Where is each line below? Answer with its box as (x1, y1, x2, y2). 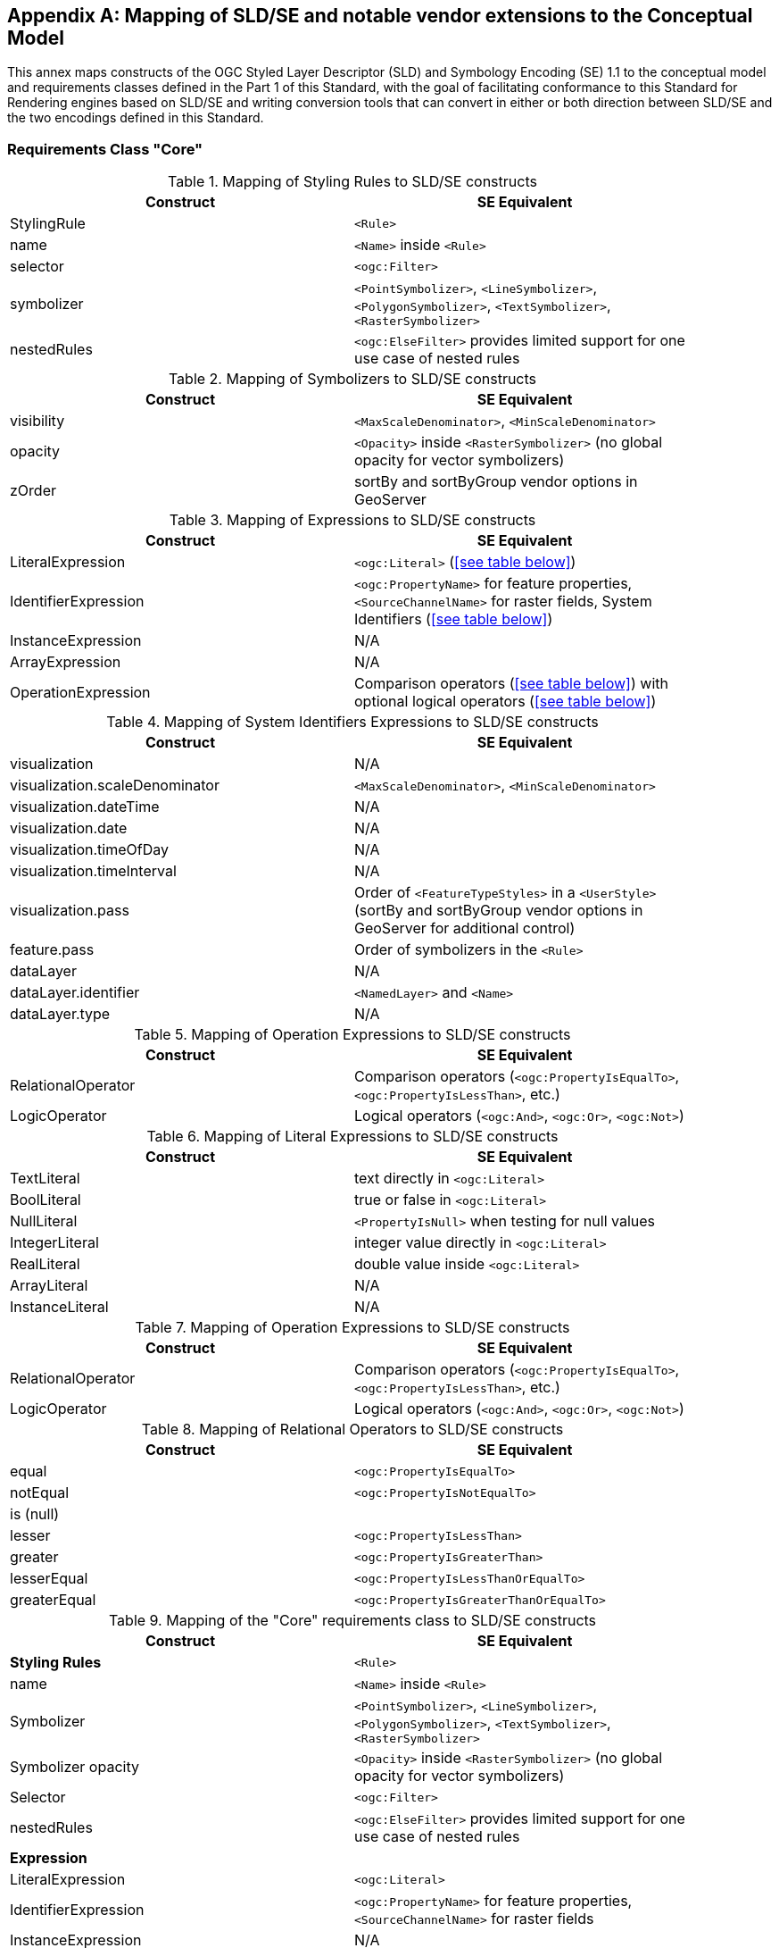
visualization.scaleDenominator (10, 776, 220, 795)
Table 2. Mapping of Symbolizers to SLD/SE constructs (168, 370, 537, 389)
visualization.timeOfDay (10, 840, 169, 859)
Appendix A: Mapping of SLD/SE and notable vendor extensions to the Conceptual (7, 4, 753, 27)
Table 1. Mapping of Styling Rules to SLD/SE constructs (168, 172, 537, 191)
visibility (10, 412, 65, 431)
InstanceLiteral (10, 1298, 109, 1317)
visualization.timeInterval (10, 862, 177, 881)
